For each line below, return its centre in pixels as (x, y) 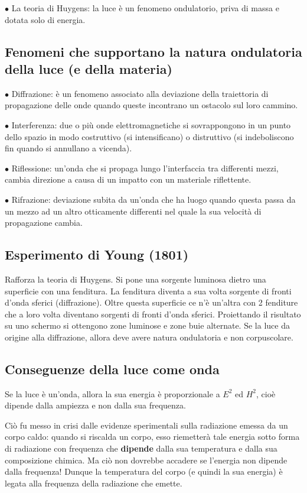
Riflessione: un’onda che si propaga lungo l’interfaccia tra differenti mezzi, (145, 168)
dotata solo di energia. (45, 19)
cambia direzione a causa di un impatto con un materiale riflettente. (128, 179)
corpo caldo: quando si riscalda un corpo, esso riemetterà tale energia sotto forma (152, 437)
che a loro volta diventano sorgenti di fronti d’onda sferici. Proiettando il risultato (153, 314)
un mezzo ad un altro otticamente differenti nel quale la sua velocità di (133, 211)
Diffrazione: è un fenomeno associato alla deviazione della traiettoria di (140, 93)
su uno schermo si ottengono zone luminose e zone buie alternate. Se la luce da (147, 325)
